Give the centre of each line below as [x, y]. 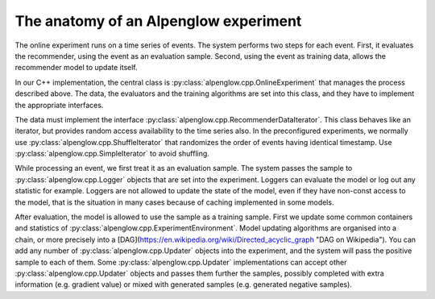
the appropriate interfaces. [59, 105]
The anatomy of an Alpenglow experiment [158, 21]
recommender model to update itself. [77, 68]
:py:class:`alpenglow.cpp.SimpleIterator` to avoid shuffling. [112, 154]
